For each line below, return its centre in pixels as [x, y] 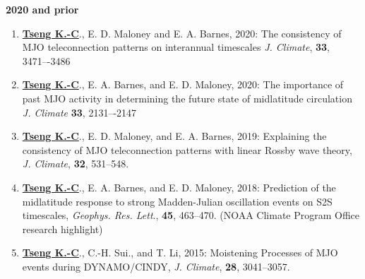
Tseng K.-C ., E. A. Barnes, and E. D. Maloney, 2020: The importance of [183, 84]
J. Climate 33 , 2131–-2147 [79, 112]
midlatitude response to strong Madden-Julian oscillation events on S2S [177, 201]
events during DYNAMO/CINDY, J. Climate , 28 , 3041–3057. [156, 266]
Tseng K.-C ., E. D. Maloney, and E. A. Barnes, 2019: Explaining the [174, 136]
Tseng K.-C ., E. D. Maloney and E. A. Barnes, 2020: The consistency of [182, 33]
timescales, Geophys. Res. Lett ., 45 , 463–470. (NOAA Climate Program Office [191, 215]
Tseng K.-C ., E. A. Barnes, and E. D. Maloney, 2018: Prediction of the [179, 187]
